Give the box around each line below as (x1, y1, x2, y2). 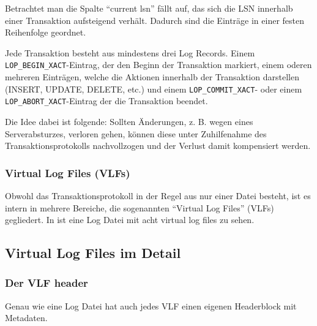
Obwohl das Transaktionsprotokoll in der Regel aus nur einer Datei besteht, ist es (5, 189, 311, 202)
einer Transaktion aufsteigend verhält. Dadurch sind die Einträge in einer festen (5, 13, 305, 26)
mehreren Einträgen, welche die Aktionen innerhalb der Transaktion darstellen (5, 70, 299, 83)
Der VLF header (5, 275, 88, 290)
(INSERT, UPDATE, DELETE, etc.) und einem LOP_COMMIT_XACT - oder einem (5, 82, 302, 95)
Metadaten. (5, 311, 48, 324)
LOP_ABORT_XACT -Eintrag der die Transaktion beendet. (5, 94, 208, 107)
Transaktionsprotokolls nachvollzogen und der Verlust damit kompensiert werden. (5, 139, 311, 152)
